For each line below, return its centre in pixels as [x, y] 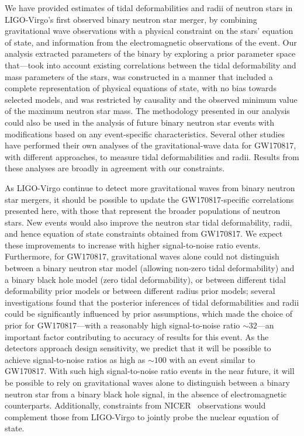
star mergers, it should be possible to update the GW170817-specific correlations [149, 199]
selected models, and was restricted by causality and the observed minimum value [151, 99]
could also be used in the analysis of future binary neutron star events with [140, 122]
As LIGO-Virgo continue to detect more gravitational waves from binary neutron [150, 187]
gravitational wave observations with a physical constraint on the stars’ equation [149, 31]
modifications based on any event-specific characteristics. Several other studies [145, 134]
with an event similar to [212, 359]
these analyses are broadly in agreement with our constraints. [115, 168]
